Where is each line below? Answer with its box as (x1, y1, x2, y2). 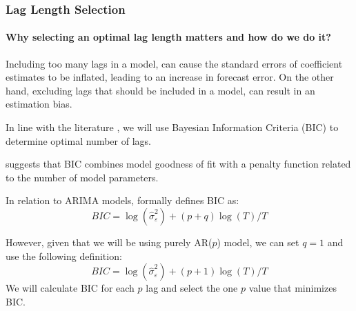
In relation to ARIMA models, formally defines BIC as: (6, 193, 239, 208)
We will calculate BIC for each (6, 281, 135, 295)
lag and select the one (146, 281, 238, 295)
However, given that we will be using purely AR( (6, 234, 212, 249)
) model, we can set (217, 234, 299, 249)
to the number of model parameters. (6, 170, 159, 184)
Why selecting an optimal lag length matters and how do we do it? (6, 30, 331, 44)
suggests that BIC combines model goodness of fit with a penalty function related (6, 157, 351, 171)
